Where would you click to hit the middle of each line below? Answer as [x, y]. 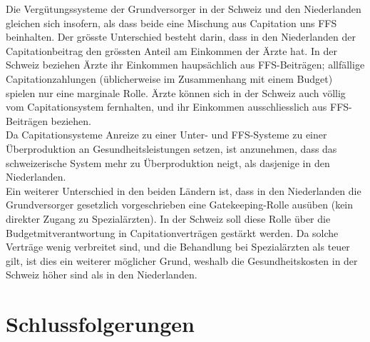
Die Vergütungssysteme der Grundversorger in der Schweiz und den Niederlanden [184, 9]
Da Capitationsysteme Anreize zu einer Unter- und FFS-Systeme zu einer [166, 135]
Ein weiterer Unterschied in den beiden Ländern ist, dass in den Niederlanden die [184, 190]
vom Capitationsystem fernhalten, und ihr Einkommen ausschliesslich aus [166, 107]
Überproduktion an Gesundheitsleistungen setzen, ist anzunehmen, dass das [171, 148]
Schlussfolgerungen [100, 324]
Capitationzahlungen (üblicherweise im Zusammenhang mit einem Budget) [169, 78]
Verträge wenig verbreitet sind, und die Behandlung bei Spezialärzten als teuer [178, 247]
